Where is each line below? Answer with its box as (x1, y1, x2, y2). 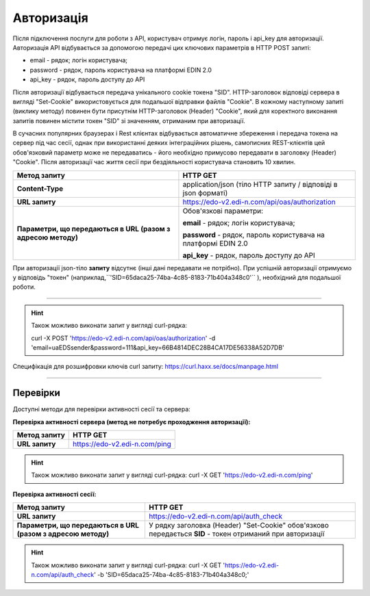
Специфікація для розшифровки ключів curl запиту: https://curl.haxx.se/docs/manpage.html (12, 363, 279, 371)
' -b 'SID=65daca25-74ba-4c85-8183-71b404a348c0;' (93, 571, 249, 578)
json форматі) (182, 188, 228, 198)
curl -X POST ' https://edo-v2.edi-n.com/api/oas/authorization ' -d (31, 334, 216, 342)
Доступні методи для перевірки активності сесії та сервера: (12, 405, 191, 413)
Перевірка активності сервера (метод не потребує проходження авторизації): (12, 417, 251, 426)
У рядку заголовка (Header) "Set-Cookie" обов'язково (148, 521, 329, 530)
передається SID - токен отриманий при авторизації (148, 529, 325, 539)
